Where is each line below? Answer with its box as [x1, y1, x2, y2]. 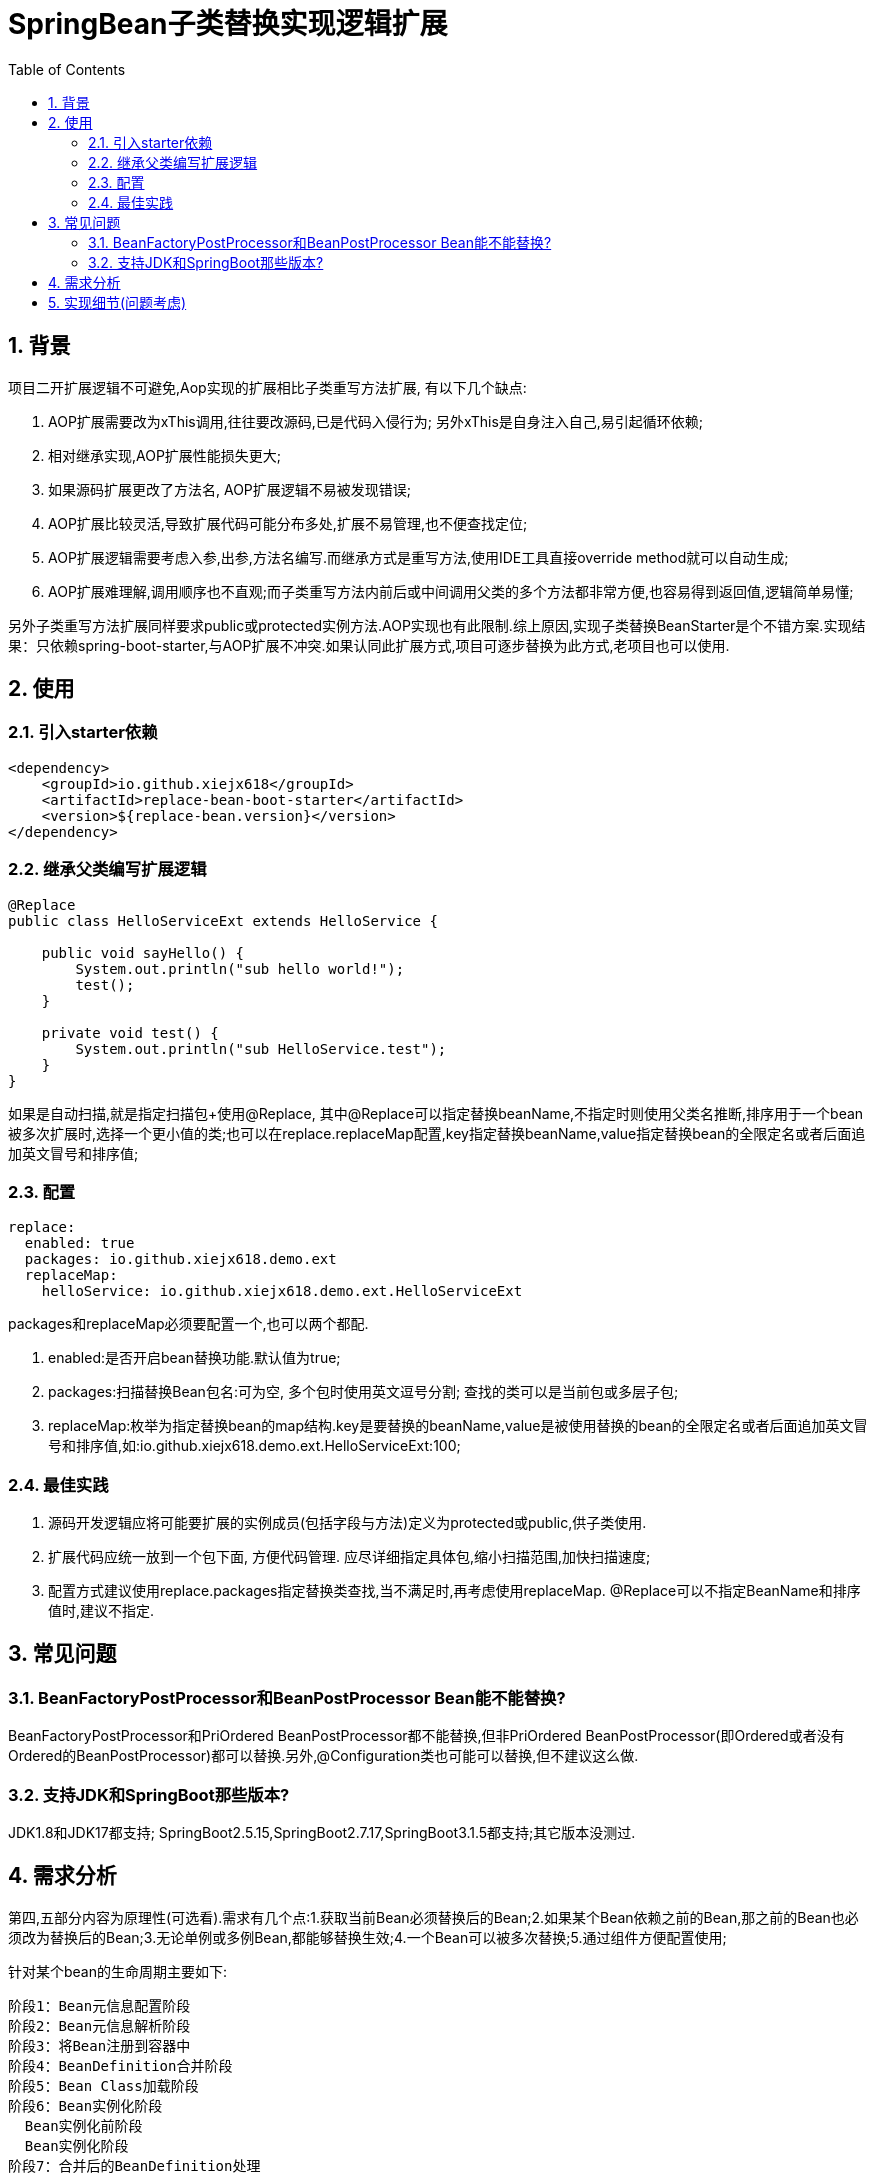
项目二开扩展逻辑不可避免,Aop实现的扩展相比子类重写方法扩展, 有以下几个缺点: [8, 378, 527, 396]
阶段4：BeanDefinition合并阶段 [8, 2057, 233, 2074]
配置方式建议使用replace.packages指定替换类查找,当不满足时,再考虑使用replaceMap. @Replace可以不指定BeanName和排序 [48, 1582, 861, 1600]
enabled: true [24, 1235, 135, 1252]
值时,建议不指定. [48, 1602, 155, 1620]
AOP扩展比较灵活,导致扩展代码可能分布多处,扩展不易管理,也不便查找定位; [48, 514, 528, 532]
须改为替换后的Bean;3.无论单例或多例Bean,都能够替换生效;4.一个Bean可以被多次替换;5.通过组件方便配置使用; [8, 1928, 727, 1946]
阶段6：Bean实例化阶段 [8, 2097, 163, 2114]
